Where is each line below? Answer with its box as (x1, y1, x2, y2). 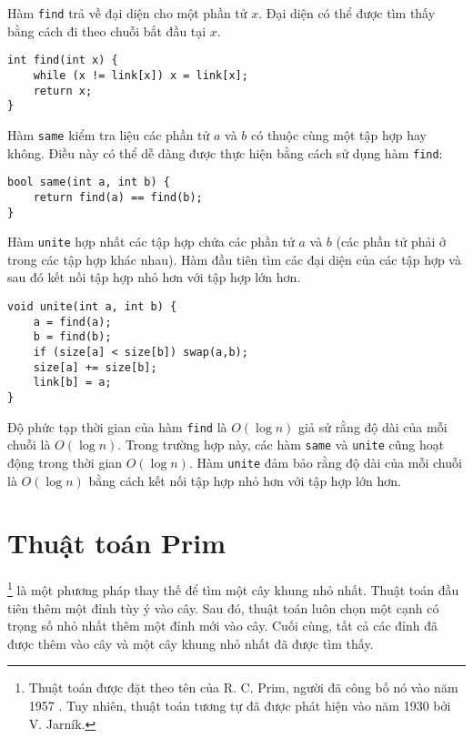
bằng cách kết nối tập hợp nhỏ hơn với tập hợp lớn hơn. (88, 470, 401, 490)
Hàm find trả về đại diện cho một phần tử (7, 4, 247, 22)
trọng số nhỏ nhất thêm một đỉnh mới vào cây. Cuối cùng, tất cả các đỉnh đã (7, 616, 438, 635)
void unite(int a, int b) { (7, 300, 177, 313)
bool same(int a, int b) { (7, 176, 170, 189)
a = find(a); (33, 315, 112, 329)
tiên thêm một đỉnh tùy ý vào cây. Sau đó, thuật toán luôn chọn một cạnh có (7, 598, 439, 617)
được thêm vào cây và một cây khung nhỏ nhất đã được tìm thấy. (7, 633, 374, 652)
